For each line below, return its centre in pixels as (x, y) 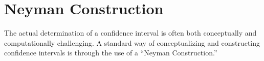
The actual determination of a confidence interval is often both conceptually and (130, 33)
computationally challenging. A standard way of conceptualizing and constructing (132, 42)
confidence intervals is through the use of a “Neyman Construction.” (111, 53)
